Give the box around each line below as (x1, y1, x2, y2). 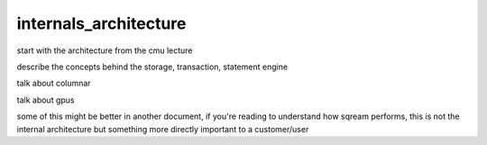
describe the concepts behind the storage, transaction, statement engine (16, 61, 289, 72)
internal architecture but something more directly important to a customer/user (16, 123, 309, 134)
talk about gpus (16, 95, 75, 105)
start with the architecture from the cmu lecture (16, 45, 193, 56)
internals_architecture (16, 14, 187, 33)
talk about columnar (16, 77, 91, 89)
